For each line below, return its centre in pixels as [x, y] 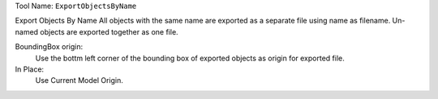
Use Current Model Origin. [79, 80]
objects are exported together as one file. [109, 31]
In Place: [30, 69]
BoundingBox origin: [49, 47]
